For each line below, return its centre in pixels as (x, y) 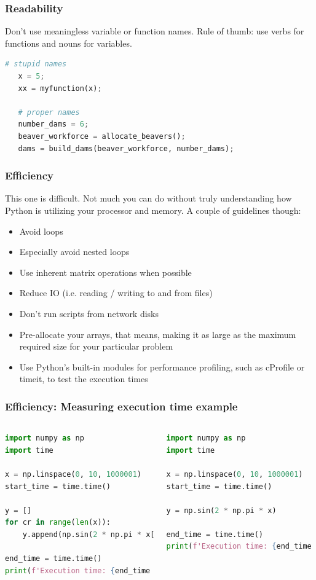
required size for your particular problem (96, 346)
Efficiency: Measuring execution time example (121, 406)
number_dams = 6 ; (53, 124)
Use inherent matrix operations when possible (105, 272)
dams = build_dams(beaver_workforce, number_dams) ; (126, 148)
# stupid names (36, 64)
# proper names (49, 112)
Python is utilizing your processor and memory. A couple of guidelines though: (153, 210)
